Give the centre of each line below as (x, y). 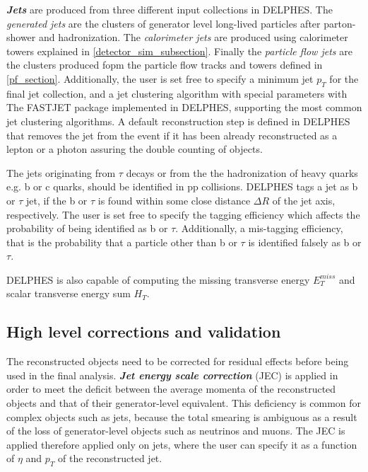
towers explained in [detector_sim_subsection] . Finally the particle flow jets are (179, 51)
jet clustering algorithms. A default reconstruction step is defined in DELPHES (178, 121)
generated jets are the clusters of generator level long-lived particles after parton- (181, 23)
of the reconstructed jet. (110, 458)
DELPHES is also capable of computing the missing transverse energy (158, 279)
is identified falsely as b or (305, 242)
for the (344, 78)
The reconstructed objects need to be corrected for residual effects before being (178, 361)
